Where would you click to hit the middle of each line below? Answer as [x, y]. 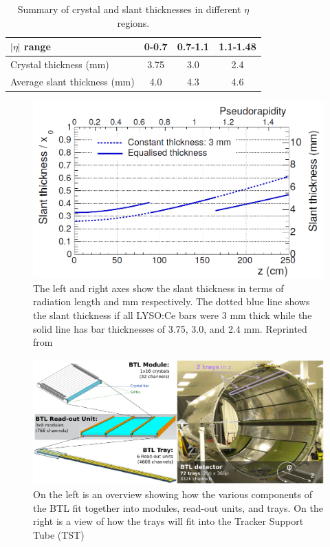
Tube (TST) [59, 534]
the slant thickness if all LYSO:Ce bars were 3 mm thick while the [173, 315]
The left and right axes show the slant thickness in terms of [158, 288]
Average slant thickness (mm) [73, 81]
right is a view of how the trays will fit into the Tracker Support [168, 521]
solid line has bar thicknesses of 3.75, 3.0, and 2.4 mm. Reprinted [170, 328]
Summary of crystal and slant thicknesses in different [129, 9]
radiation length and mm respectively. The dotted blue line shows [172, 301]
